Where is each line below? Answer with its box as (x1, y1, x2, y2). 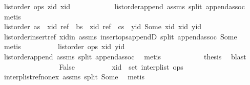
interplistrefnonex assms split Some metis (4, 71, 144, 82)
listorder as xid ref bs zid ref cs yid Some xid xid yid (4, 21, 202, 32)
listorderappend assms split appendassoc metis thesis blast (4, 51, 246, 61)
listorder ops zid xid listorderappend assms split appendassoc (4, 1, 245, 11)
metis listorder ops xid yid (4, 41, 125, 52)
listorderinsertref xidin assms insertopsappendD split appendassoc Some (4, 31, 237, 41)
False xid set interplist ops (59, 61, 183, 72)
